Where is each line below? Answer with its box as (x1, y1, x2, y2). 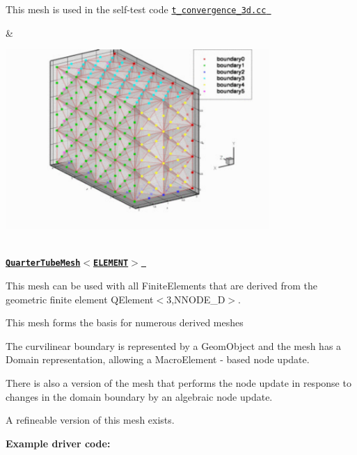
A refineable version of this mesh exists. (6, 413, 175, 427)
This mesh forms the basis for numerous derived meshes (6, 315, 244, 330)
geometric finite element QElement (6, 292, 154, 306)
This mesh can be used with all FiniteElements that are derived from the (6, 278, 318, 292)
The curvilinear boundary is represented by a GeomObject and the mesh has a (6, 338, 342, 353)
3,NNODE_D (166, 292, 225, 306)
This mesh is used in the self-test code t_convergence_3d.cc (6, 2, 267, 16)
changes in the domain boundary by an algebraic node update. (6, 389, 273, 404)
